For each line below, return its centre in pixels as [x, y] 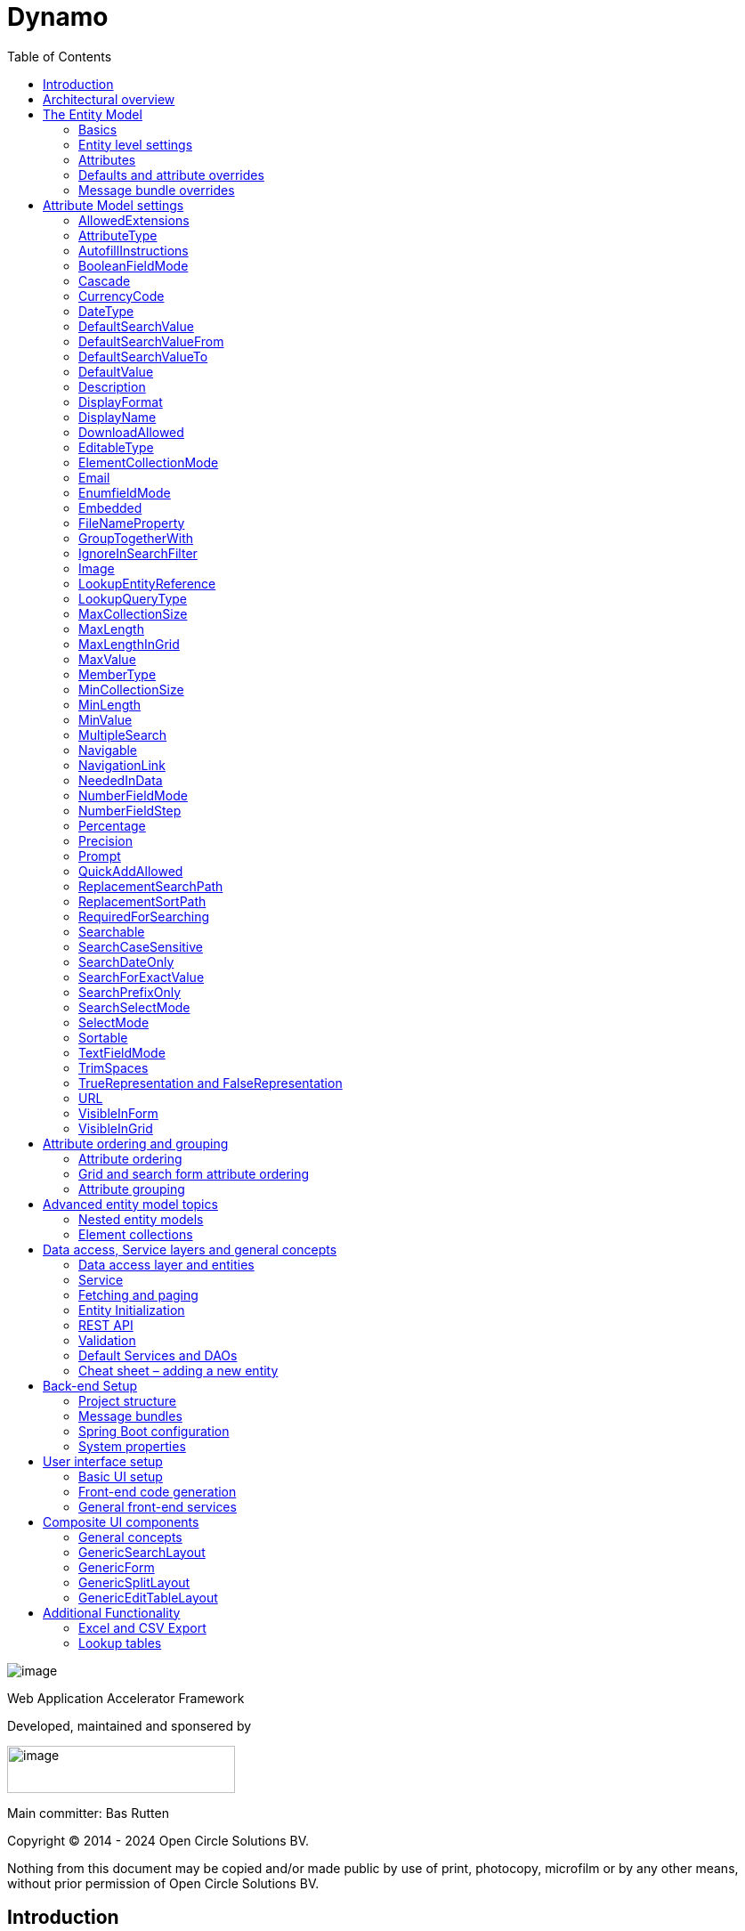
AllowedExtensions [134, 220]
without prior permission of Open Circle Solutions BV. [163, 1883]
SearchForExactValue [142, 977]
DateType [106, 311]
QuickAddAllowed [131, 871]
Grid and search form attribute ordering [194, 1173]
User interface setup [103, 1461]
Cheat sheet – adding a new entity [178, 1370]
